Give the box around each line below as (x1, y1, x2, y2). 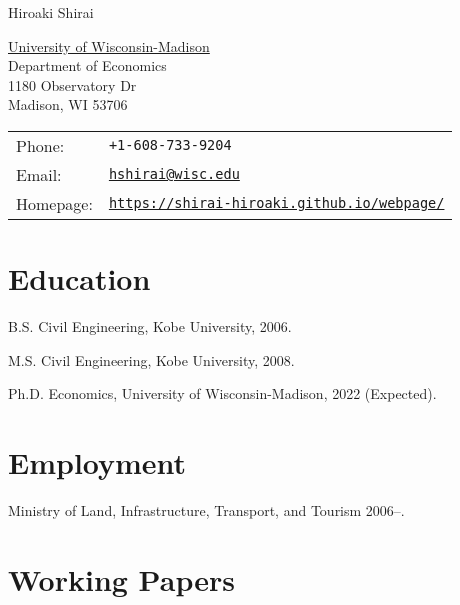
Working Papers (8, 558, 235, 599)
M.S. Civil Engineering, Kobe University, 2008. (8, 349, 295, 370)
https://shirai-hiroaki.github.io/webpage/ (108, 195, 445, 212)
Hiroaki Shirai (8, 2, 94, 22)
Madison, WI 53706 (8, 94, 128, 115)
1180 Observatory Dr (8, 74, 137, 95)
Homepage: (16, 191, 93, 215)
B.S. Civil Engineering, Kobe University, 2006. (8, 316, 292, 337)
